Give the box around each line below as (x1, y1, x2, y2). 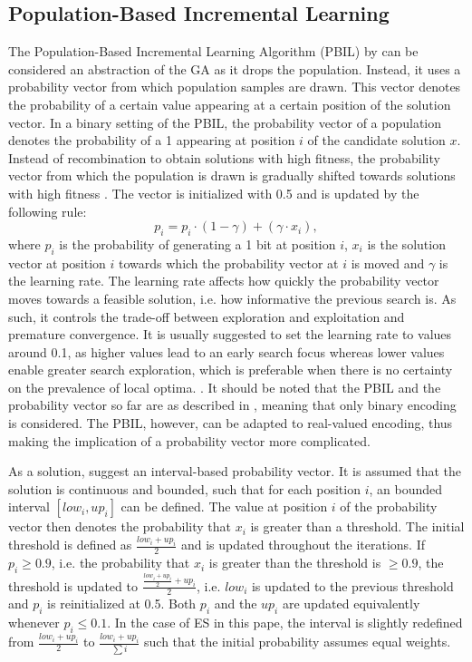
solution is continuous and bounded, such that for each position (8, 479, 361, 498)
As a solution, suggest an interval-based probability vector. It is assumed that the (8, 462, 462, 481)
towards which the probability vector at (119, 253, 339, 272)
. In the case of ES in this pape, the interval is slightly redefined (107, 613, 463, 632)
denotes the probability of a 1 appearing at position (8, 131, 295, 150)
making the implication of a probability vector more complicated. (8, 431, 371, 450)
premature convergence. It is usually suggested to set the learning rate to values (8, 325, 452, 344)
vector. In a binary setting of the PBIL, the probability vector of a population (8, 112, 442, 131)
